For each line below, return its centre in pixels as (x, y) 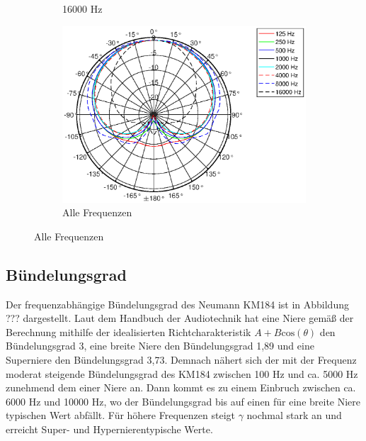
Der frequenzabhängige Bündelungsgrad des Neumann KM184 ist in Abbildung (177, 304)
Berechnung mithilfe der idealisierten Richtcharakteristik (128, 331)
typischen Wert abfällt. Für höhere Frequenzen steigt (120, 415)
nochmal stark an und (294, 415)
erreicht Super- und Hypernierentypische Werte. (109, 429)
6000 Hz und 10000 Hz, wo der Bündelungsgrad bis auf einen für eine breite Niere (183, 401)
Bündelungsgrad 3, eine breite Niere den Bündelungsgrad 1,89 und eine (160, 346)
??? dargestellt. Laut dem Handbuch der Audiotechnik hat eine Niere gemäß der (180, 318)
